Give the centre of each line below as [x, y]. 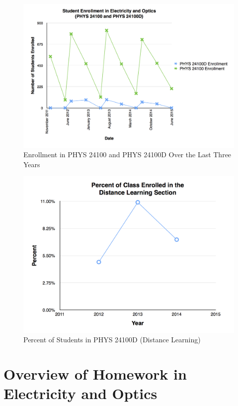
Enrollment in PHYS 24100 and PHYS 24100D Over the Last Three [127, 154]
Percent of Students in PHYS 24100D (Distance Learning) [112, 340]
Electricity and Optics [80, 393]
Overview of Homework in [95, 373]
